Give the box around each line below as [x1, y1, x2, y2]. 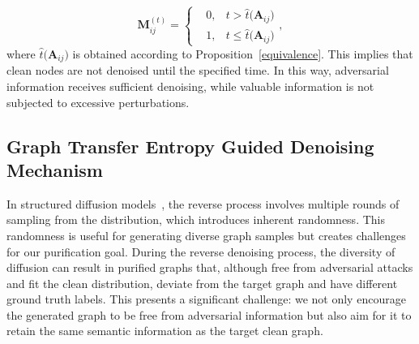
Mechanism [6, 157, 103, 182]
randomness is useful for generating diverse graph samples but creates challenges [6, 226, 406, 243]
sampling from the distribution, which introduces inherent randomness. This [6, 211, 385, 228]
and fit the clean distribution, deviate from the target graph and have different [6, 274, 398, 291]
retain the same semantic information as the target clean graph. [6, 322, 323, 339]
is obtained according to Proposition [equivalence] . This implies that [72, 45, 413, 62]
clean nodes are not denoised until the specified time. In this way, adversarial [6, 62, 389, 79]
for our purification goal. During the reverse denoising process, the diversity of [6, 243, 395, 260]
